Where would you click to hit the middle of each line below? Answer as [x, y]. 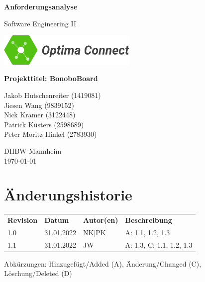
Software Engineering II [40, 23]
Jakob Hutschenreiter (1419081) [52, 95]
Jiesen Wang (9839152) [39, 105]
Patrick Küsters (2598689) [44, 124]
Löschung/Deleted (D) [38, 273]
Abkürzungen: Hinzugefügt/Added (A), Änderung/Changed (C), [103, 263]
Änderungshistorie [68, 195]
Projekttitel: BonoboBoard [51, 78]
